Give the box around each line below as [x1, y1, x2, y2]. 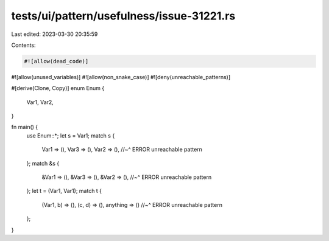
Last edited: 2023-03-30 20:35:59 [11, 30, 98, 38]
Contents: [11, 41, 36, 49]
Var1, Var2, [26, 98, 54, 106]
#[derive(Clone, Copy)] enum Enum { [11, 85, 105, 92]
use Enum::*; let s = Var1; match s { [26, 131, 115, 139]
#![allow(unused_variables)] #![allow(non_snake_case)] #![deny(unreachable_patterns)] [11, 73, 231, 80]
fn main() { [11, 124, 38, 131]
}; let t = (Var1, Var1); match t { [26, 187, 102, 195]
